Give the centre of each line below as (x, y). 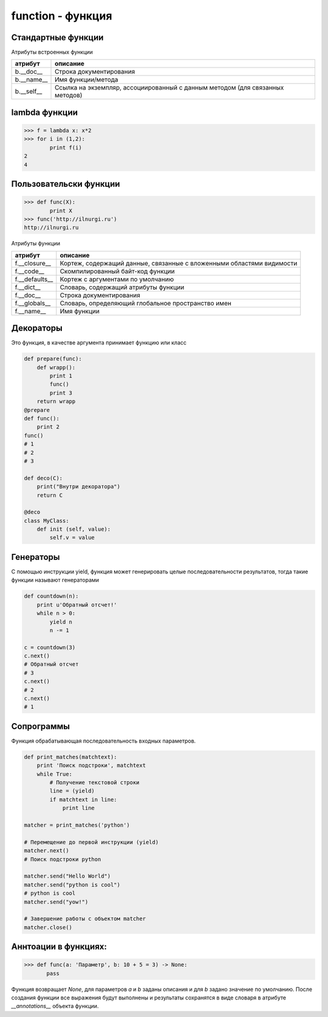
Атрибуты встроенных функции (52, 52)
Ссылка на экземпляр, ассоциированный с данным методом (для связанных (169, 88)
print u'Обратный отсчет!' (77, 605)
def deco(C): (43, 478)
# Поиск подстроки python (63, 859)
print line (79, 808)
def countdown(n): (51, 596)
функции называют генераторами (55, 580)
